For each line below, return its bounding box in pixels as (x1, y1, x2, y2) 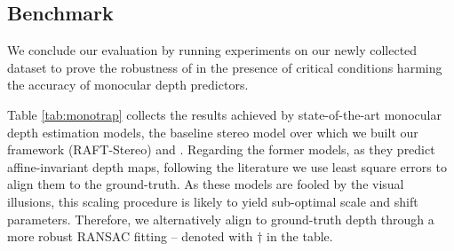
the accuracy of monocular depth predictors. (7, 75, 249, 94)
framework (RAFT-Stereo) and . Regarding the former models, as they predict (7, 140, 435, 159)
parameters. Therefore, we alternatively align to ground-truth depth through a (7, 209, 434, 228)
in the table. (267, 227, 333, 246)
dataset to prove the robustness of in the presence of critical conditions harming (7, 58, 442, 76)
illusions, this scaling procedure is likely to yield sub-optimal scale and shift (7, 192, 418, 210)
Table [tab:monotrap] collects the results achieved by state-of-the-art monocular (7, 105, 442, 123)
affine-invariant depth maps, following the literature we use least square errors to (7, 157, 447, 176)
